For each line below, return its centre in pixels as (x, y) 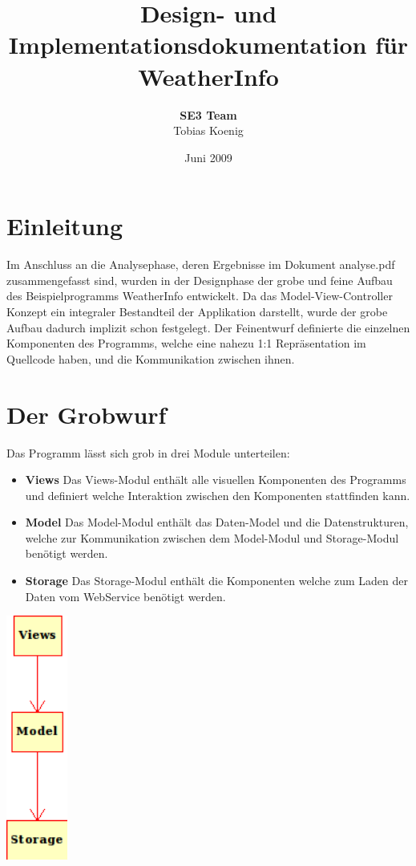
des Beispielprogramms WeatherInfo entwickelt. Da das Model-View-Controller (200, 296)
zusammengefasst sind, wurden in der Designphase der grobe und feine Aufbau (200, 280)
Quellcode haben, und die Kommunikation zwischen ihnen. (151, 358)
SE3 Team (208, 114)
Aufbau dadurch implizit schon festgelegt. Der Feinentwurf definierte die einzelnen (208, 327)
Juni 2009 (208, 157)
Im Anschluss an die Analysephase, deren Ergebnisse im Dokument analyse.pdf (201, 264)
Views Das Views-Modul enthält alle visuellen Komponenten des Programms (216, 480)
